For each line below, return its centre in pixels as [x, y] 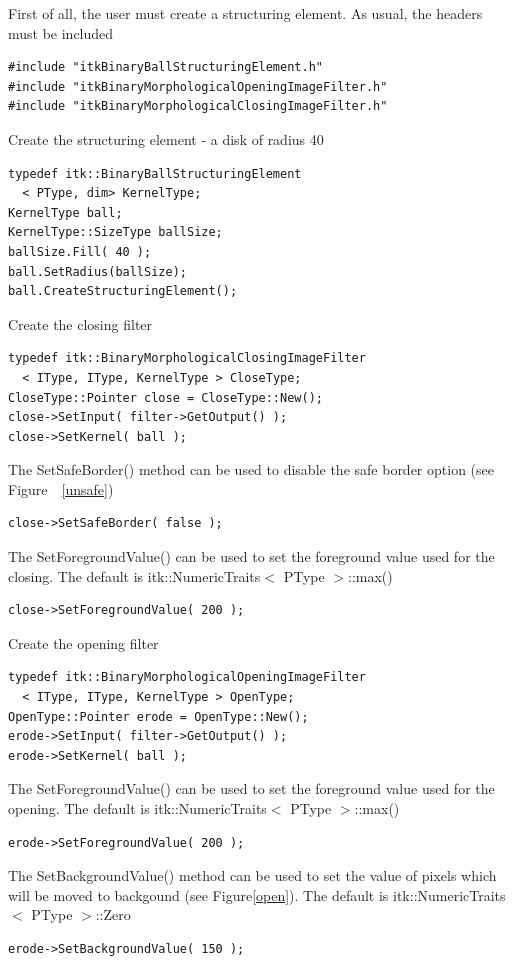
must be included [61, 32]
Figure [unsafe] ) [61, 488]
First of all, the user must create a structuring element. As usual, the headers [245, 13]
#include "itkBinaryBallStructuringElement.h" [165, 67]
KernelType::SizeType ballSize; [115, 232]
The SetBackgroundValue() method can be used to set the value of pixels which [252, 875]
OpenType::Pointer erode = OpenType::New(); [158, 716]
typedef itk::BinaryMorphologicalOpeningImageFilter [187, 677]
